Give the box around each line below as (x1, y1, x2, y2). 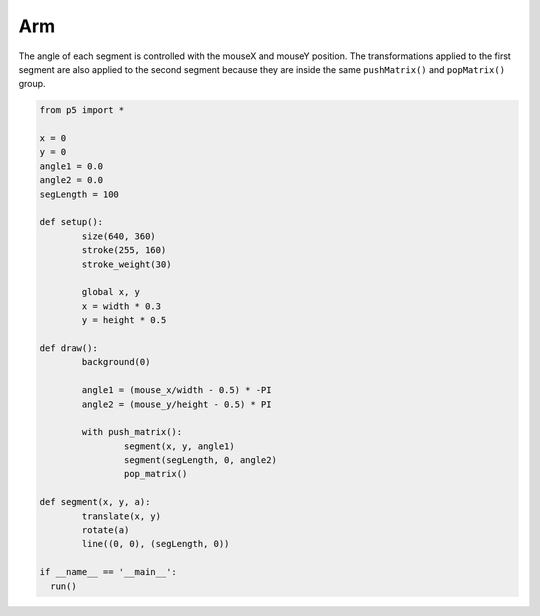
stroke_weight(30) (81, 258, 172, 270)
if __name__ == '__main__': (39, 566, 177, 578)
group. (18, 78, 46, 90)
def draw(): (39, 342, 99, 354)
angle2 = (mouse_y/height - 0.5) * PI (81, 398, 272, 410)
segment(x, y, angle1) (123, 440, 235, 452)
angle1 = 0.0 (39, 160, 104, 172)
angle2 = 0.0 (39, 175, 104, 186)
